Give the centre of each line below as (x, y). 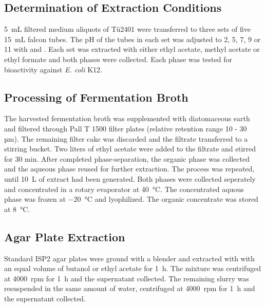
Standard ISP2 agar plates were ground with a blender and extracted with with (129, 258)
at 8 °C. (17, 209)
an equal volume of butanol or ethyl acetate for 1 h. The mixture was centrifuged (132, 268)
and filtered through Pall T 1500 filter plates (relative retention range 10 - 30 (126, 128)
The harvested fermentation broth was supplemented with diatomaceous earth (127, 118)
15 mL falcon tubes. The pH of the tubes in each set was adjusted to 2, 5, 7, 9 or (132, 39)
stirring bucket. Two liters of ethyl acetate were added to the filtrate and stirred (130, 149)
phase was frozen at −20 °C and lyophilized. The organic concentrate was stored (131, 199)
